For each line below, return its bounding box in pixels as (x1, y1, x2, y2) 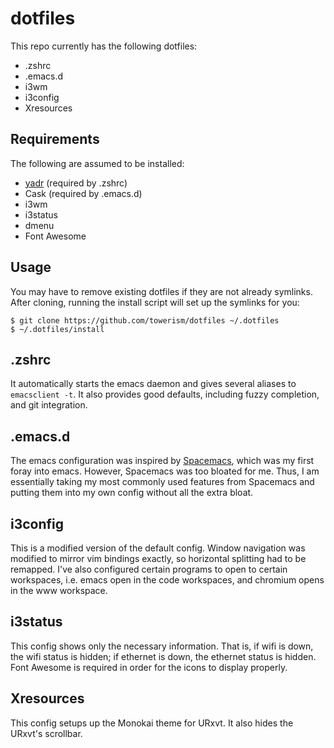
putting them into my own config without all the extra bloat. (10, 487, 254, 499)
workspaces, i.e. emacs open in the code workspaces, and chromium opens (10, 574, 325, 586)
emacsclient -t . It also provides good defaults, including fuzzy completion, (10, 388, 320, 401)
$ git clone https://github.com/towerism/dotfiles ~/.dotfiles (10, 315, 280, 326)
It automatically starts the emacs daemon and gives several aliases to (10, 378, 297, 390)
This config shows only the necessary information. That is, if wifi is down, (10, 640, 314, 652)
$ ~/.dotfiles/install (10, 324, 105, 334)
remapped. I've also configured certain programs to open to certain (10, 563, 288, 575)
